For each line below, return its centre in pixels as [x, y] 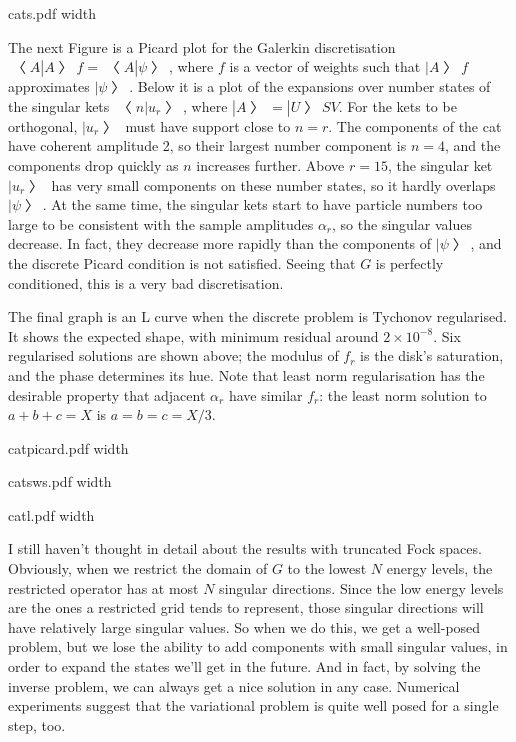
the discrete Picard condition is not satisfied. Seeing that [182, 262]
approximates [49, 86]
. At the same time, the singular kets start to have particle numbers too [262, 204]
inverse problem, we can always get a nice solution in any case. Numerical [234, 685]
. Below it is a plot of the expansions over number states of [310, 86]
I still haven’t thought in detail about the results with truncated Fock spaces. [245, 548]
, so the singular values [402, 223]
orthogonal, [43, 125]
